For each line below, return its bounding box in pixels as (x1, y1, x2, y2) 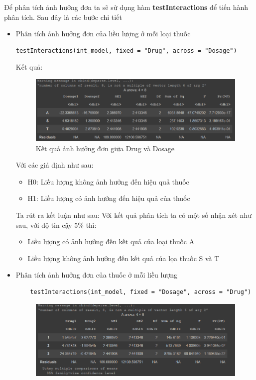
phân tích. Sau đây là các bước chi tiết (4, 11, 122, 22)
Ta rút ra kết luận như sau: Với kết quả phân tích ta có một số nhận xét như (15, 210, 252, 220)
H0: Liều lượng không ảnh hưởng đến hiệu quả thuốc (27, 176, 189, 187)
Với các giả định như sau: (15, 160, 94, 170)
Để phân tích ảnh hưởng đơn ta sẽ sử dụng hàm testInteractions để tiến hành (4, 2, 249, 12)
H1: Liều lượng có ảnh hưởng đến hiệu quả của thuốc (27, 193, 190, 203)
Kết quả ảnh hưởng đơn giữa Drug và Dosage (35, 143, 174, 153)
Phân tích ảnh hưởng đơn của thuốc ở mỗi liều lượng (15, 270, 177, 280)
